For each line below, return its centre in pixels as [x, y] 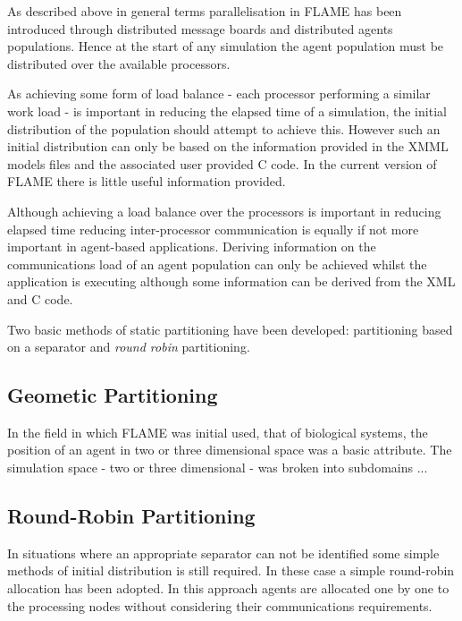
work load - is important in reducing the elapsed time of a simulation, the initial [227, 111]
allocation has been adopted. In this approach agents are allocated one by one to [228, 588]
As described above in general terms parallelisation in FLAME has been [205, 11]
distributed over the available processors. [119, 63]
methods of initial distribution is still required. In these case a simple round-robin [231, 570]
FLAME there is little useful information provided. [147, 181]
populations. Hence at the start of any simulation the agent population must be [226, 46]
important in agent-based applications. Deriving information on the [192, 247]
